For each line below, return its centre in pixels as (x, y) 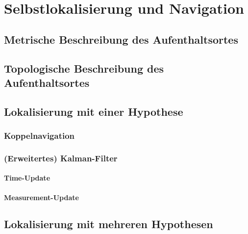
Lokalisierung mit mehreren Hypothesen (109, 223)
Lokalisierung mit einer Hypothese (94, 111)
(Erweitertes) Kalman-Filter (61, 158)
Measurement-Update (41, 197)
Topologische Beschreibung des (84, 68)
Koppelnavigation (39, 136)
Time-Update (27, 178)
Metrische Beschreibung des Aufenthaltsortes (121, 39)
